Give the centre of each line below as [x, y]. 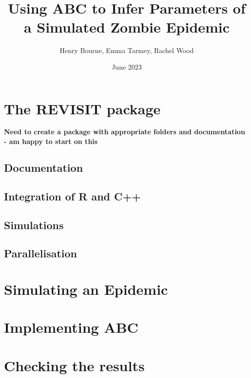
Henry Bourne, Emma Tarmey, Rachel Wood [127, 50]
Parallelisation [40, 253]
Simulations [34, 225]
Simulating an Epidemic [86, 289]
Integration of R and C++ [73, 196]
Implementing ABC [71, 327]
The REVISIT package [82, 108]
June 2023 [127, 66]
